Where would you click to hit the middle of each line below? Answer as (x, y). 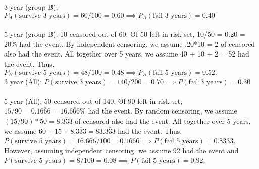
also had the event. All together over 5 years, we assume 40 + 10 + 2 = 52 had (127, 54)
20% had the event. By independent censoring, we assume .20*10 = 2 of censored (130, 44)
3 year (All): (23, 81)
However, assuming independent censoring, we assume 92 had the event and (121, 150)
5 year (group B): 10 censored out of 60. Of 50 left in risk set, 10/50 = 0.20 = (125, 34)
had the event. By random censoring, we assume (163, 111)
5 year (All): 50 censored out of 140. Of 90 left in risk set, (93, 101)
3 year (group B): (31, 7)
